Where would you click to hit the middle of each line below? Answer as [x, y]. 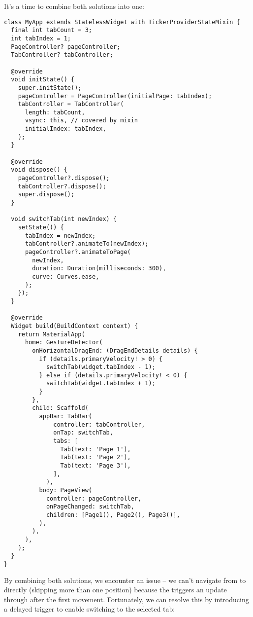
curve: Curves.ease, [66, 276]
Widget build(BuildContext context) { [75, 326]
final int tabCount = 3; [51, 30]
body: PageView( [65, 490]
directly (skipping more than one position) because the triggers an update [115, 590]
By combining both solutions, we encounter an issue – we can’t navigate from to [125, 580]
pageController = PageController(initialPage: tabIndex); [115, 96]
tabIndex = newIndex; [60, 236]
